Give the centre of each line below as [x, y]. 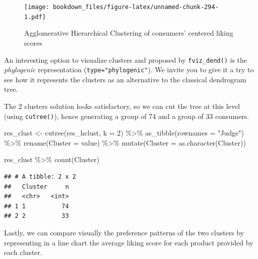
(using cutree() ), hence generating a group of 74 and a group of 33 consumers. [127, 116]
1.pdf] [35, 17]
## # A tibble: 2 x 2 [40, 177]
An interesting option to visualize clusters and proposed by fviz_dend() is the [126, 59]
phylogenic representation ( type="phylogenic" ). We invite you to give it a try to [129, 70]
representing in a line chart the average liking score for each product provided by [129, 242]
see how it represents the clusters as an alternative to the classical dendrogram [125, 79]
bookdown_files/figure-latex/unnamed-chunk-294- [136, 7]
